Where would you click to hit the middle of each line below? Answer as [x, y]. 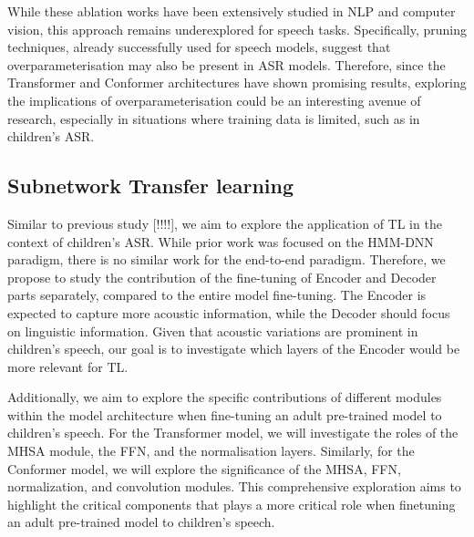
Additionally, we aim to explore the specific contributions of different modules [225, 397]
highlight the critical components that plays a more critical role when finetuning [232, 504]
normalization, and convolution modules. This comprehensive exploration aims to [234, 486]
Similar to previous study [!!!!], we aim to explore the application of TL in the [225, 223]
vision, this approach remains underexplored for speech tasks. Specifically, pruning [237, 29]
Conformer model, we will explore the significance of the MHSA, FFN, [204, 468]
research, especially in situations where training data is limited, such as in [214, 118]
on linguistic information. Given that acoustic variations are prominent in [213, 330]
